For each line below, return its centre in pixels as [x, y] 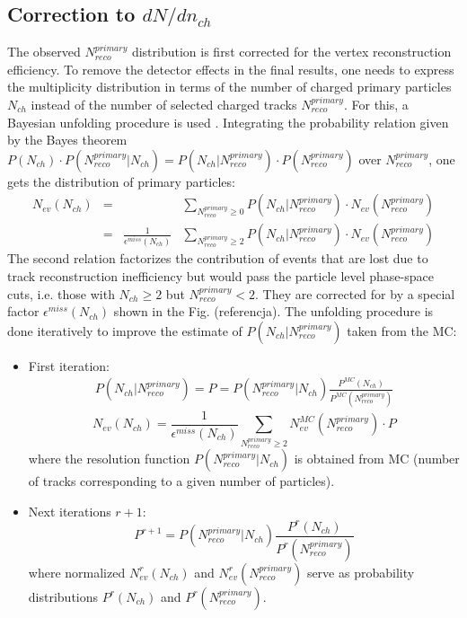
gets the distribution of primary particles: [121, 181]
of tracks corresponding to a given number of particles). [181, 481]
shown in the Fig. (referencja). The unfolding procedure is [273, 311]
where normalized [77, 572]
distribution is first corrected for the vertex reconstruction [291, 52]
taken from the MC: [402, 330]
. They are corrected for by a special [355, 293]
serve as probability [361, 572]
